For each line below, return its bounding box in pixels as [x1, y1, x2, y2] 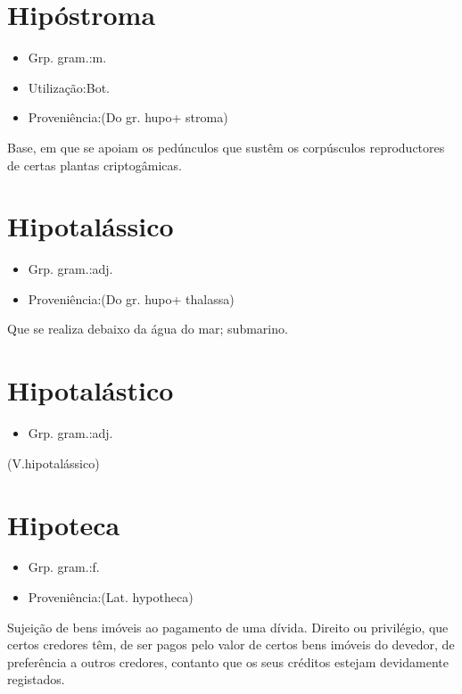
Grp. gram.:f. [28, 558, 100, 576]
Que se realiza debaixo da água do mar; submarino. [7, 319, 288, 338]
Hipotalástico [7, 372, 174, 409]
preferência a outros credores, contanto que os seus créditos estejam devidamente [7, 652, 449, 671]
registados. [7, 670, 65, 689]
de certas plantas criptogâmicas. [7, 155, 182, 174]
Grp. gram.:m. [28, 48, 107, 67]
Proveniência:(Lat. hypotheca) [28, 588, 194, 607]
